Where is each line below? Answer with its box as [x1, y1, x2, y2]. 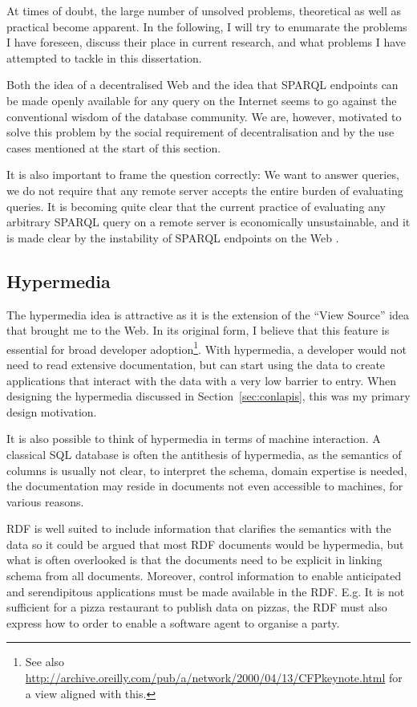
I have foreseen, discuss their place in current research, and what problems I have [6, 34, 407, 51]
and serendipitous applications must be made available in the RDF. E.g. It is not [6, 583, 405, 599]
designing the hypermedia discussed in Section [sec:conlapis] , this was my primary [6, 388, 411, 404]
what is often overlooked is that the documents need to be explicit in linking [6, 551, 383, 568]
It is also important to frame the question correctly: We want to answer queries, [6, 166, 399, 183]
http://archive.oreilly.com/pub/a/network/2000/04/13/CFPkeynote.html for [25, 669, 403, 686]
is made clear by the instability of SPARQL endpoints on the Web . [6, 229, 339, 246]
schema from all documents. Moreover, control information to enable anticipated [6, 567, 402, 584]
